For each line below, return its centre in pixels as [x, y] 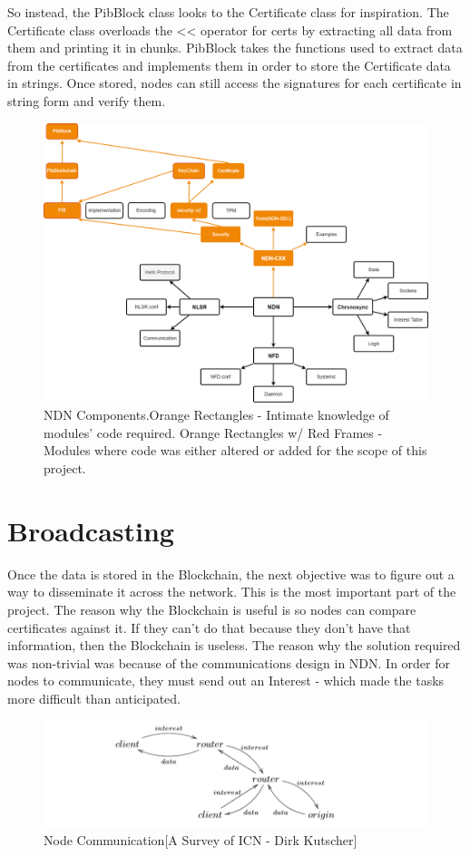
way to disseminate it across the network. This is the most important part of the [232, 592]
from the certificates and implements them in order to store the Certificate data [229, 65]
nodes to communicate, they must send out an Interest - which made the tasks [226, 681]
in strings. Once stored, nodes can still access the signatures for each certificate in [235, 83]
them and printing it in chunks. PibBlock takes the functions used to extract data [235, 48]
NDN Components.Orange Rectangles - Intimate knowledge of [216, 415]
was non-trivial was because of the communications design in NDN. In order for [229, 662]
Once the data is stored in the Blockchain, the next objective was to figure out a [231, 574]
